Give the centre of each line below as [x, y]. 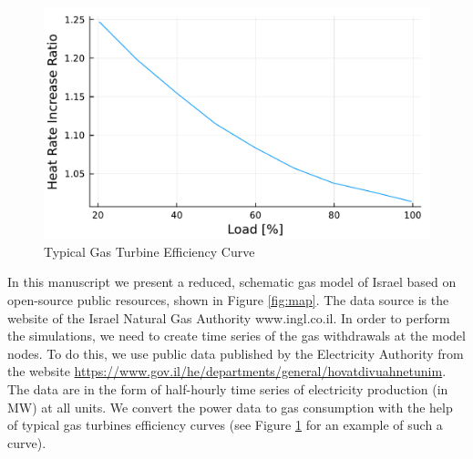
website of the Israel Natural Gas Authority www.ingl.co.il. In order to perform [229, 317]
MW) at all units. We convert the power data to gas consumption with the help [230, 407]
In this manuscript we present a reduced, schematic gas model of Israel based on [232, 282]
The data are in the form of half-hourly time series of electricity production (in [228, 388]
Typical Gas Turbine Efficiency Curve [149, 251]
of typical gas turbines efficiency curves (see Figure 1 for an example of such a [225, 425]
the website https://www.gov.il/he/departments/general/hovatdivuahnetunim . [227, 371]
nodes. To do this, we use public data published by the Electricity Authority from [236, 353]
